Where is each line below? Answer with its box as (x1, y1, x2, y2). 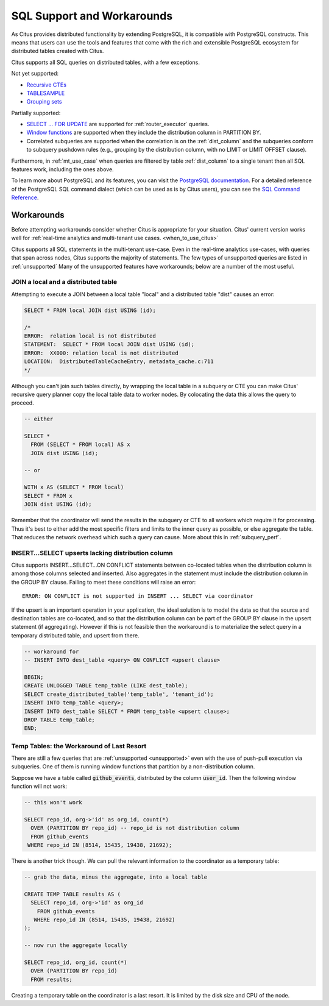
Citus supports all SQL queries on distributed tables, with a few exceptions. (11, 58, 200, 66)
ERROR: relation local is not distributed (24, 332, 157, 339)
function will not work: (11, 783, 67, 790)
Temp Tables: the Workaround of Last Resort (11, 742, 147, 750)
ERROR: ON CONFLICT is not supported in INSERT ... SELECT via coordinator (22, 593, 253, 600)
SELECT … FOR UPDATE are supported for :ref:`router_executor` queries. (26, 121, 210, 128)
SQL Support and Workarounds (11, 9, 173, 23)
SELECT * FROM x (24, 492, 73, 499)
